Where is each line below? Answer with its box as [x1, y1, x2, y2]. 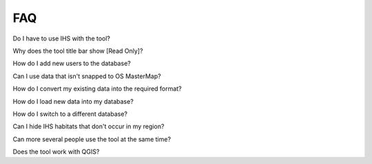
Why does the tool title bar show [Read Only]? [12, 47, 143, 55]
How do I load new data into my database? [12, 97, 134, 106]
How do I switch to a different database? [12, 110, 127, 118]
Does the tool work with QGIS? [12, 148, 100, 156]
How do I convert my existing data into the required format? [12, 84, 182, 93]
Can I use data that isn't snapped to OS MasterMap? [12, 72, 161, 80]
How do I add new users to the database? [12, 59, 131, 68]
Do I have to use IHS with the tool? [12, 34, 110, 43]
